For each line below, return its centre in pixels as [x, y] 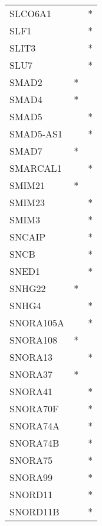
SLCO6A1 [30, 13]
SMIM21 [27, 185]
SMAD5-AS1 [36, 134]
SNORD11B [34, 511]
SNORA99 [31, 477]
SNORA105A [37, 323]
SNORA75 [31, 460]
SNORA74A [35, 426]
